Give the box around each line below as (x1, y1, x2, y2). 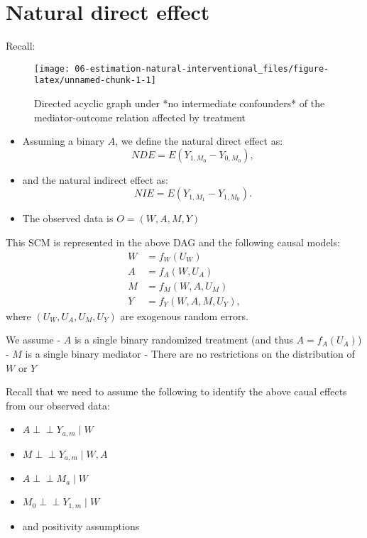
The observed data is (22, 211, 114, 226)
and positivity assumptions (22, 518, 140, 533)
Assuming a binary (22, 133, 105, 148)
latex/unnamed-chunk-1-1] (34, 75, 156, 86)
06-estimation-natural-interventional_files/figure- (75, 63, 329, 74)
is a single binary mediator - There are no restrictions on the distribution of (25, 346, 355, 361)
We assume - (6, 332, 61, 347)
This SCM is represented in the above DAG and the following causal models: (6, 235, 340, 249)
